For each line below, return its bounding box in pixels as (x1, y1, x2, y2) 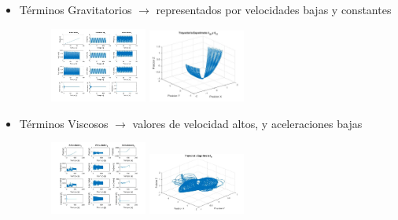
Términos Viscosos (19, 115, 109, 131)
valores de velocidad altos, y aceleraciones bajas (132, 115, 363, 131)
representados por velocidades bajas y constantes (156, 2, 392, 17)
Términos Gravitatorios (19, 2, 132, 17)
